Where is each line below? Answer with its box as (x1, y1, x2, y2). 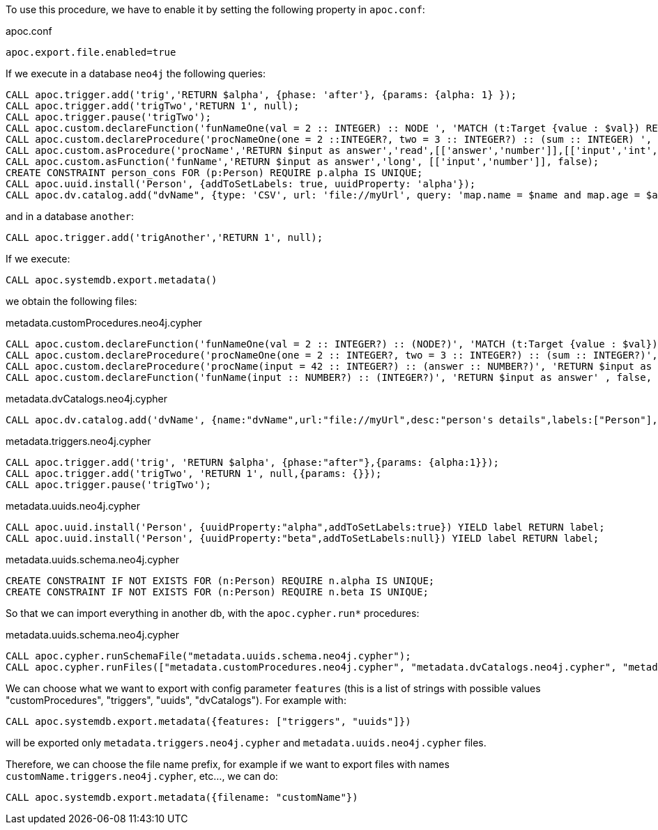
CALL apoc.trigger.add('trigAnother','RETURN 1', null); (6, 232, 323, 243)
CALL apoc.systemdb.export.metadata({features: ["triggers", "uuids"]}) (6, 716, 411, 727)
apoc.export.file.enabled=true (6, 47, 176, 58)
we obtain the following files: (6, 295, 137, 307)
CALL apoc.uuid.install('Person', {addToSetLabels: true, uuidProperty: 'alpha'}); (6, 178, 476, 189)
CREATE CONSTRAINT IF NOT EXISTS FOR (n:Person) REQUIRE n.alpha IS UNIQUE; (6, 575, 435, 586)
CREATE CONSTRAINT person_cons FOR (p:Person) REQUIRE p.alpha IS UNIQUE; (6, 167, 423, 178)
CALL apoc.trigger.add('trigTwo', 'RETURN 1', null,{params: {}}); (6, 468, 382, 479)
